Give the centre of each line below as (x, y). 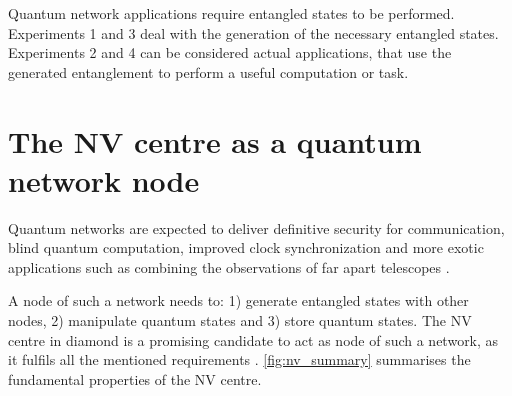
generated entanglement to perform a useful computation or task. (208, 71)
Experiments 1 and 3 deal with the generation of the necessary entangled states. (253, 32)
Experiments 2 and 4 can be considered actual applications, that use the (230, 52)
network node (104, 179)
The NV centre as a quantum (215, 140)
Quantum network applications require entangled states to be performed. (231, 13)
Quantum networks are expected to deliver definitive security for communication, (256, 227)
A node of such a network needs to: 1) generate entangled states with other (238, 300)
